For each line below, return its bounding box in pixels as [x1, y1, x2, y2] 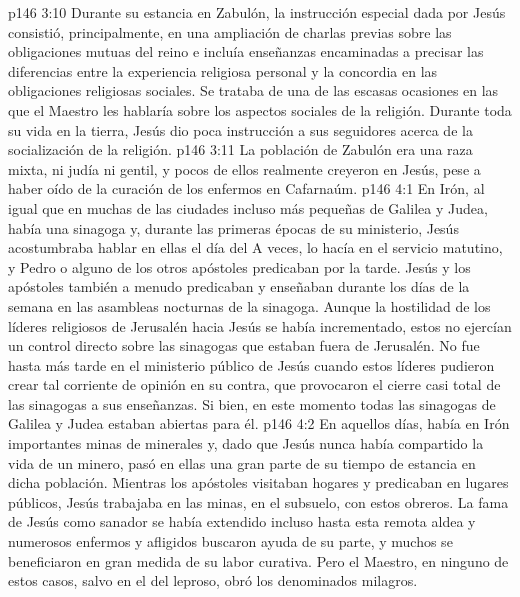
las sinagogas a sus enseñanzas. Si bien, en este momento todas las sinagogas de [8, 393, 496, 414]
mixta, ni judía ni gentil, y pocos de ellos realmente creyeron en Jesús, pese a [8, 158, 481, 179]
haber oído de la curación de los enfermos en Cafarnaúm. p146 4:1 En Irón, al [8, 178, 485, 199]
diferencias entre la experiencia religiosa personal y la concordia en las [8, 60, 438, 81]
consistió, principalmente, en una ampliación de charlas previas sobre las [8, 21, 452, 42]
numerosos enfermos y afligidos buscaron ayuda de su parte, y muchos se [8, 531, 453, 552]
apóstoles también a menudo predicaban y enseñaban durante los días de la [8, 276, 470, 297]
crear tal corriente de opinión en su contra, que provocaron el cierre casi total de [8, 374, 501, 395]
